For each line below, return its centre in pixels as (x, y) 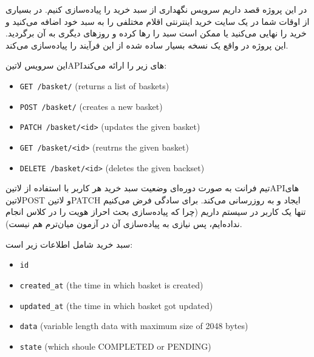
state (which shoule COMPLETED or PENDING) (115, 346)
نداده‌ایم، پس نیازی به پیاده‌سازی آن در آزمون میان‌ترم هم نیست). (124, 224)
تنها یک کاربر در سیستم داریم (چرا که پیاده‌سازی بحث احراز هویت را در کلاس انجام (156, 212)
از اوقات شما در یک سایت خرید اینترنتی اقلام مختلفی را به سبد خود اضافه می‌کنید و (158, 21)
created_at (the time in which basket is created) (111, 284)
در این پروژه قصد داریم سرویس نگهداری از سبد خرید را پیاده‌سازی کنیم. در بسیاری (156, 9)
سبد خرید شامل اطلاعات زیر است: (69, 244)
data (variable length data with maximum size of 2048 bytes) (134, 326)
